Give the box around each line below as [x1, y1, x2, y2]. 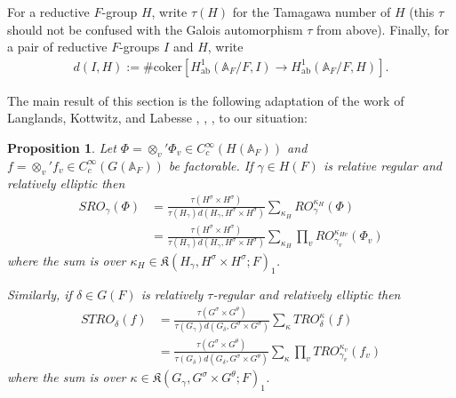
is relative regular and [323, 155, 442, 174]
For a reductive [7, 3, 90, 20]
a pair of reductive [7, 37, 108, 56]
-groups [119, 37, 160, 56]
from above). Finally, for [316, 20, 450, 38]
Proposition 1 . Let [7, 139, 116, 156]
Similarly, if [7, 285, 72, 304]
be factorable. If [168, 155, 253, 174]
